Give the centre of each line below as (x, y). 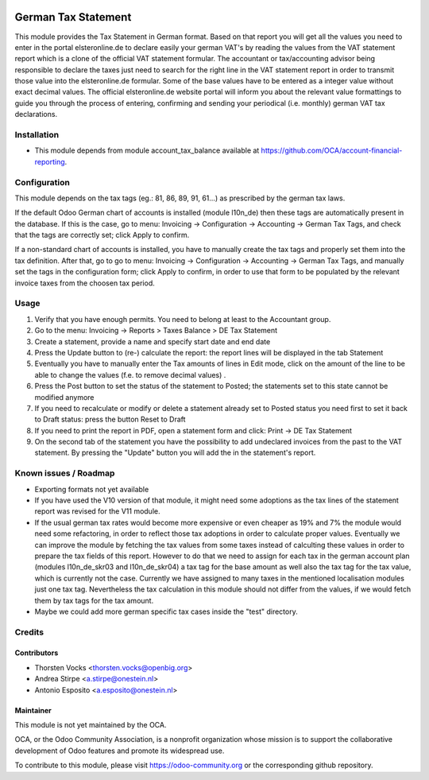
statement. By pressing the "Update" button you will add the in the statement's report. (175, 452)
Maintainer (33, 710)
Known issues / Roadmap (65, 473)
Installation (37, 135)
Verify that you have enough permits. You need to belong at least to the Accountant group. (183, 319)
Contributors (37, 653)
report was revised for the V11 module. (97, 511)
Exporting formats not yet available (92, 489)
